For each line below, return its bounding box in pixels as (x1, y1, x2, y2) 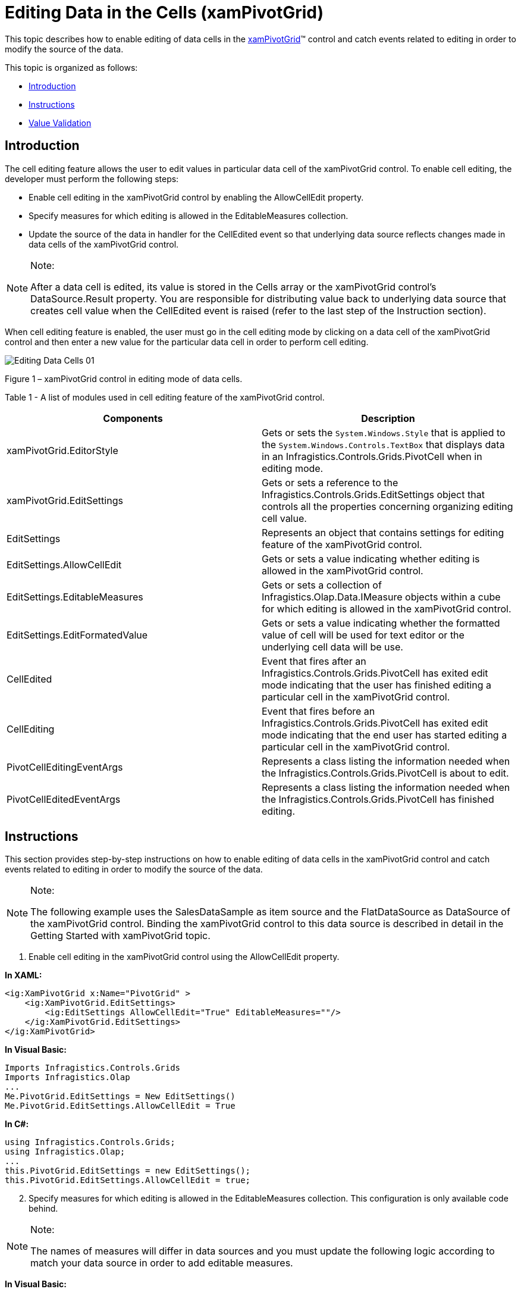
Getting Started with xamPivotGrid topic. (30, 930, 211, 942)
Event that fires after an (262, 655, 366, 667)
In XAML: (5, 970, 42, 981)
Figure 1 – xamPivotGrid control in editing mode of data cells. (5, 373, 243, 384)
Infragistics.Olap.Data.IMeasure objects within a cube (262, 590, 501, 603)
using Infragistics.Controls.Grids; (5, 1137, 175, 1147)
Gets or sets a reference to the (262, 476, 398, 489)
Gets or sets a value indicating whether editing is (262, 552, 480, 565)
